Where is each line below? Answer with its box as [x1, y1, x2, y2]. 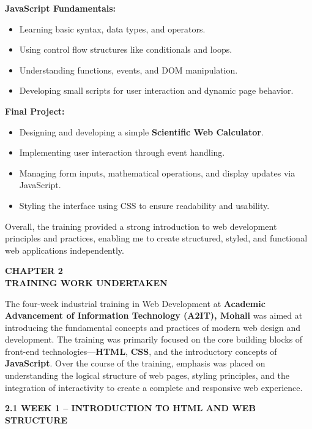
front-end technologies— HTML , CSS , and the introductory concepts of [5, 344, 277, 357]
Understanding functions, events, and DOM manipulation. [19, 63, 238, 76]
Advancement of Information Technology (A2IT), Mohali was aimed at [5, 309, 303, 322]
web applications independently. [5, 243, 124, 256]
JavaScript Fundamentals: [5, 2, 116, 14]
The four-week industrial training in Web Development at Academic [5, 297, 266, 309]
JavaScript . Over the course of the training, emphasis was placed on [5, 357, 266, 370]
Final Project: [5, 104, 65, 117]
